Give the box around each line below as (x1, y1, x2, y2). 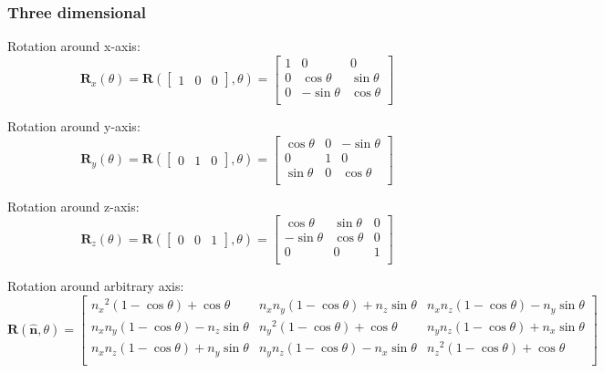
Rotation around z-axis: (7, 196, 140, 215)
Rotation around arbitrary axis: (7, 276, 184, 295)
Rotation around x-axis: (7, 36, 141, 56)
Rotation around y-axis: (7, 116, 141, 135)
